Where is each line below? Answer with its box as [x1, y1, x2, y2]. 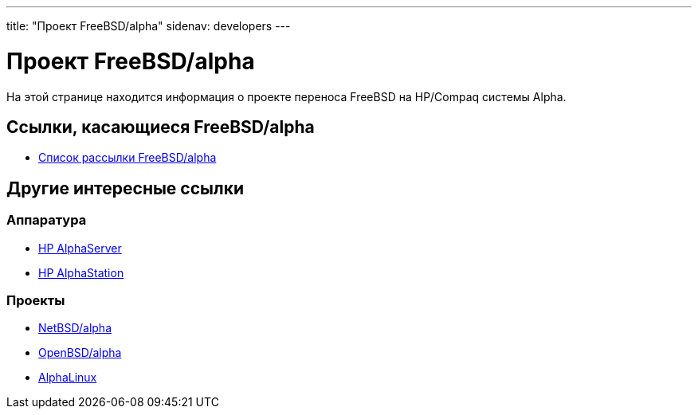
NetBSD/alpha [38, 321, 112, 335]
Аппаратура [6, 212, 87, 229]
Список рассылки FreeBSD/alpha [38, 151, 217, 165]
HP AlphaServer [38, 241, 122, 255]
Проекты [6, 292, 65, 308]
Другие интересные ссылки [6, 178, 244, 198]
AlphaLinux [38, 370, 97, 385]
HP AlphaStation [38, 265, 124, 280]
